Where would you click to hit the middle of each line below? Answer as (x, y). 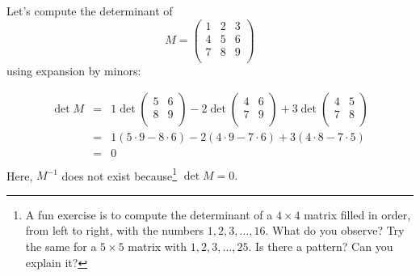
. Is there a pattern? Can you (321, 246)
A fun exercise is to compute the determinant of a (149, 214)
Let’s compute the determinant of (90, 11)
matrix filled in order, (357, 214)
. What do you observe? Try (335, 230)
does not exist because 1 (120, 174)
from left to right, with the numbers (115, 230)
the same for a (61, 246)
